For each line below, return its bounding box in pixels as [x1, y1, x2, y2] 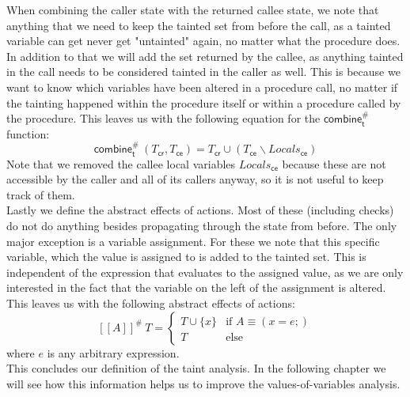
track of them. [6, 186, 75, 202]
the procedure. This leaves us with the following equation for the [6, 110, 321, 127]
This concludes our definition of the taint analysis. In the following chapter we [6, 360, 386, 376]
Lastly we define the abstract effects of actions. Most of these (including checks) [6, 202, 394, 218]
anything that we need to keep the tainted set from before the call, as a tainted [6, 17, 391, 33]
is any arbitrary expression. [47, 344, 180, 361]
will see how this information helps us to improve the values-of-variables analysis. [6, 375, 401, 391]
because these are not [282, 155, 386, 172]
